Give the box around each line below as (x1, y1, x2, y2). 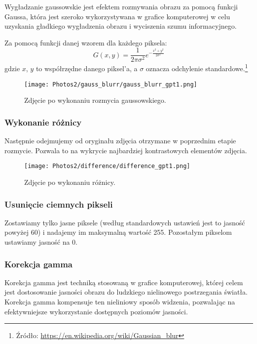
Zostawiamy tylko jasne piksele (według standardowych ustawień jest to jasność (4, 217, 245, 227)
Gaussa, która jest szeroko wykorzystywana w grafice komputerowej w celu (4, 11, 230, 21)
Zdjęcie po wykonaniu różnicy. (24, 177, 115, 187)
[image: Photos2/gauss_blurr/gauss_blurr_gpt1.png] (24, 81, 197, 88)
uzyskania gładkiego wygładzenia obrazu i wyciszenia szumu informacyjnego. (4, 21, 237, 31)
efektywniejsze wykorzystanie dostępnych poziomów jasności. (4, 306, 188, 316)
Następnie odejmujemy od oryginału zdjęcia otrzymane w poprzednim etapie (4, 135, 236, 146)
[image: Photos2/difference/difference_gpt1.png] (24, 163, 190, 170)
